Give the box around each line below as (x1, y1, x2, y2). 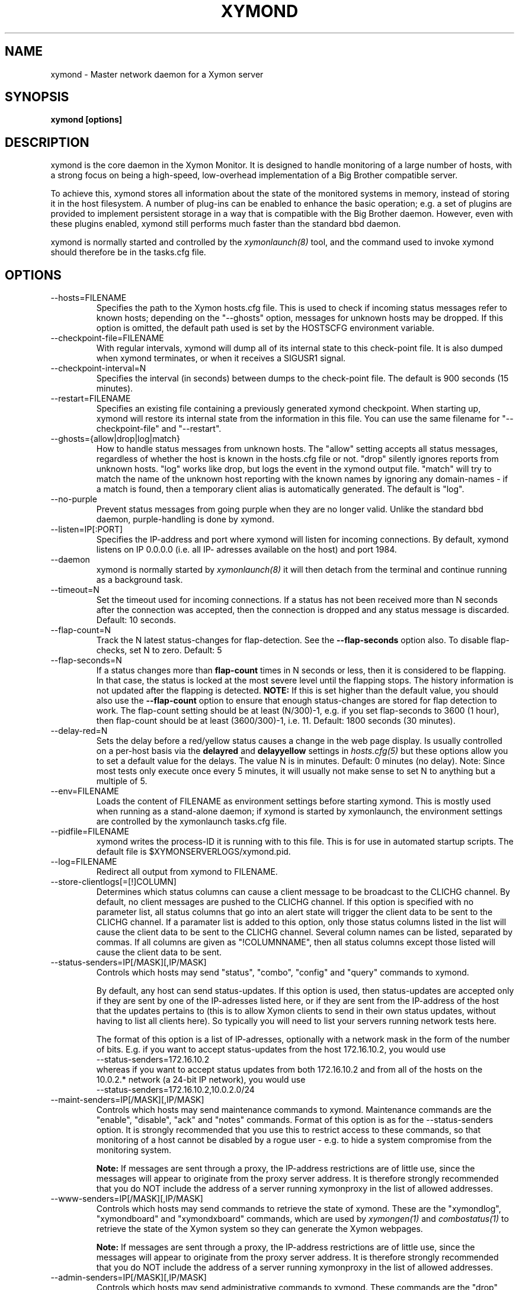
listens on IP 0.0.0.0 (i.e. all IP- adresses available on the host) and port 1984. (96, 544, 397, 555)
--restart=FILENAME (50, 393, 131, 404)
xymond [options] (50, 114, 123, 125)
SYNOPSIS (5, 89, 69, 105)
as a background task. (96, 575, 183, 585)
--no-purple (50, 494, 97, 505)
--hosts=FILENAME (50, 293, 127, 303)
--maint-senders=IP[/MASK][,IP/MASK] (50, 1095, 204, 1105)
